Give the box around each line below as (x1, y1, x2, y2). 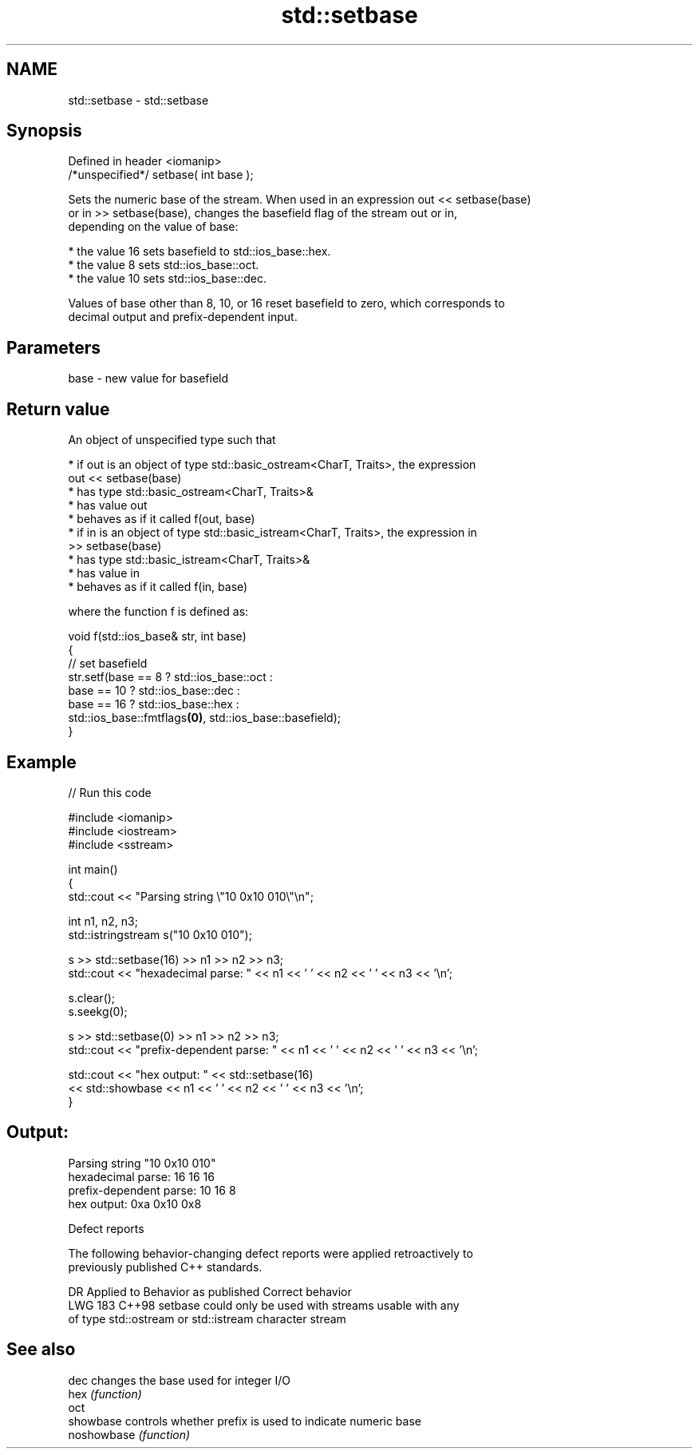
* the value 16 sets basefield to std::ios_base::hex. (68, 244, 331, 259)
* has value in (68, 566, 140, 581)
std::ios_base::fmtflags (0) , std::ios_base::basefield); (68, 711, 341, 725)
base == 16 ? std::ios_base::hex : (68, 697, 239, 712)
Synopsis (6, 121, 82, 141)
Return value (6, 398, 110, 419)
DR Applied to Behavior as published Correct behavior (68, 1284, 352, 1298)
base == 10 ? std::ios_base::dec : (68, 684, 240, 698)
